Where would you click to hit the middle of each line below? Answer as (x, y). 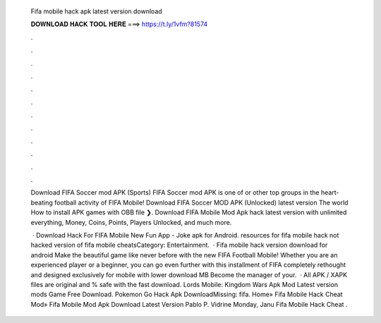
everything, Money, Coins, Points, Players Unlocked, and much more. (131, 222)
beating (42, 202)
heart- (330, 193)
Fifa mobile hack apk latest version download (96, 11)
